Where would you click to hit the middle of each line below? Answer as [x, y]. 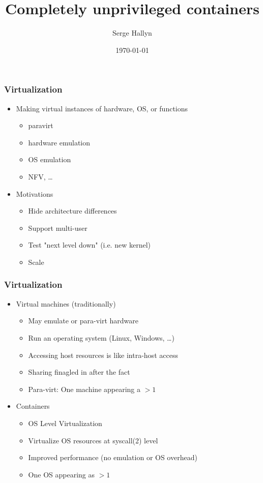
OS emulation [50, 159]
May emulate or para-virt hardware [83, 321]
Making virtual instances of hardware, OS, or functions [102, 108]
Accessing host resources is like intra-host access [103, 355]
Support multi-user [58, 228]
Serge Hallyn [132, 33]
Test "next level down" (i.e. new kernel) [89, 245]
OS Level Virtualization [65, 423]
